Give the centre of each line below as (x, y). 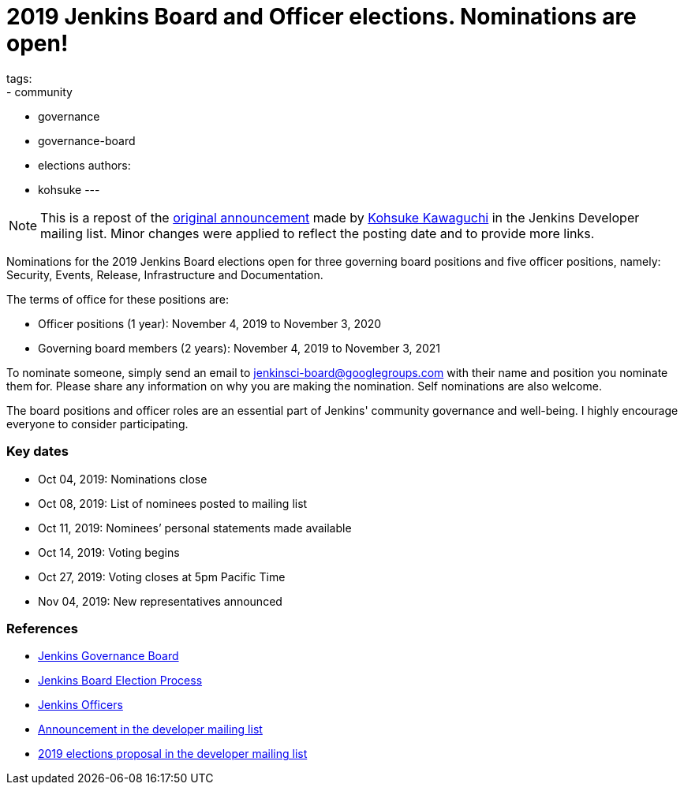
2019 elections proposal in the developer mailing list (173, 754)
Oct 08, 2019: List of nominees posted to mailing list (173, 503)
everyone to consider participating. (97, 423)
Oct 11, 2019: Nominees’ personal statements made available (195, 528)
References (42, 628)
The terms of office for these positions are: (118, 299)
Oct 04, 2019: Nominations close (123, 479)
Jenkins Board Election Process (120, 681)
